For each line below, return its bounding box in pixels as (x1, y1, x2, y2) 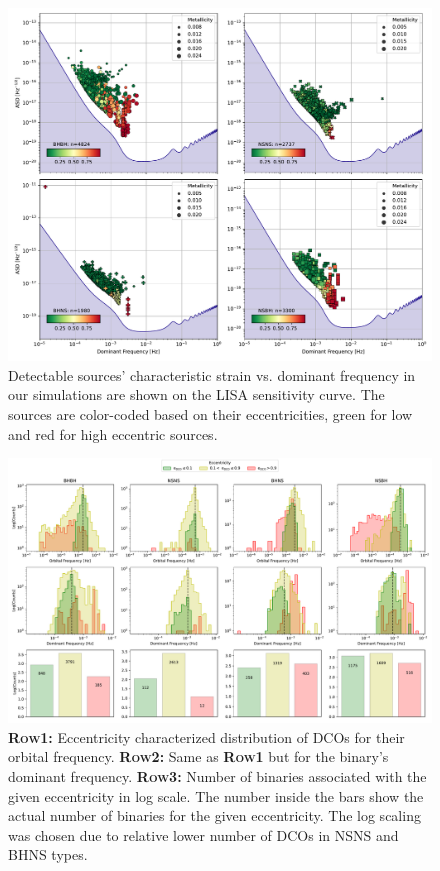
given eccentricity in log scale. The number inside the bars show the (8, 785, 424, 806)
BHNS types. (8, 844, 88, 865)
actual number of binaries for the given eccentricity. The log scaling (8, 805, 421, 826)
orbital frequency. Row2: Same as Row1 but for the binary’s (8, 746, 389, 767)
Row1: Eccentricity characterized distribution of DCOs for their (8, 726, 405, 747)
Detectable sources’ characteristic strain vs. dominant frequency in (8, 364, 416, 385)
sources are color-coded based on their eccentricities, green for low (8, 403, 413, 424)
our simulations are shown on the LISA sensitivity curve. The (8, 384, 385, 405)
